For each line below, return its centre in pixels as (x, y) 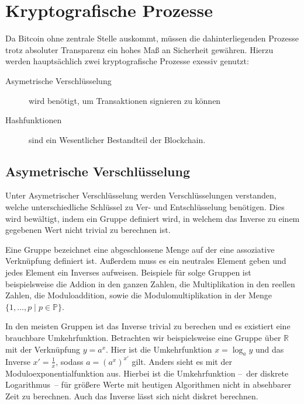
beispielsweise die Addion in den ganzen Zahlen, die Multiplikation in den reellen (150, 283)
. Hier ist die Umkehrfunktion (159, 349)
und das (270, 349)
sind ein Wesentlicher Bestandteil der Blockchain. (117, 139)
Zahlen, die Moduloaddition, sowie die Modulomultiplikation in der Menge (139, 295)
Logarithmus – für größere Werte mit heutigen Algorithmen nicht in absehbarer (148, 384)
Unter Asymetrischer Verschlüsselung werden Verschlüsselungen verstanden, (141, 195)
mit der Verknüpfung (43, 349)
